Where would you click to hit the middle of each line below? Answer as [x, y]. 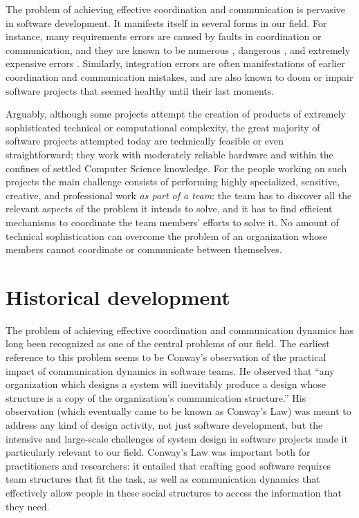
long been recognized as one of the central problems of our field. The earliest [168, 343]
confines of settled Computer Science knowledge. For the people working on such [176, 168]
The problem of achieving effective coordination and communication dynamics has [180, 330]
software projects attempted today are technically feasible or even [145, 141]
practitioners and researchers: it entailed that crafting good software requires [168, 465]
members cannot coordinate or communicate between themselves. [144, 249]
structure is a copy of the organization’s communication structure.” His [156, 397]
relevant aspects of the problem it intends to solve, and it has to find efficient [169, 209]
